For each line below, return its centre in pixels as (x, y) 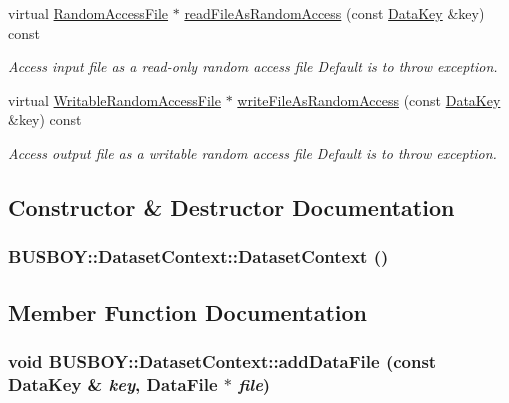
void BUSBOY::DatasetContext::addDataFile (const (222, 360)
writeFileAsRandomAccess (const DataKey (369, 99)
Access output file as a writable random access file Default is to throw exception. (252, 152)
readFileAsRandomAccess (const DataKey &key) (334, 13)
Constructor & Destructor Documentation (231, 206)
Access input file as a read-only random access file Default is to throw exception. (253, 66)
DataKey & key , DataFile (113, 383)
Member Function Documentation (188, 311)
